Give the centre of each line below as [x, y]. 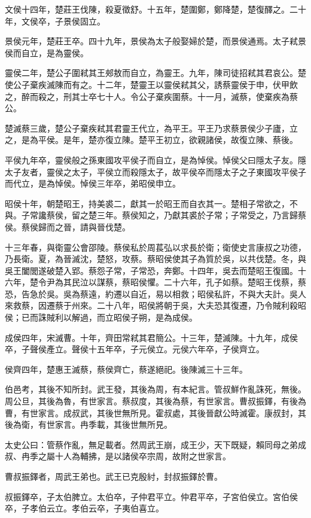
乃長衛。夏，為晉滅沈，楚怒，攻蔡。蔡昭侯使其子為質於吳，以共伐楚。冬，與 [155, 259]
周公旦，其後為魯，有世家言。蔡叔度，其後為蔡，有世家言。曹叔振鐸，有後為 [155, 401]
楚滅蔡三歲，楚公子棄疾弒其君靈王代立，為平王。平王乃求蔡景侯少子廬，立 [151, 128]
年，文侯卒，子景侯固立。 [55, 21]
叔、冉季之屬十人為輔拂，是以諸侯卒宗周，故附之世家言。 [118, 456]
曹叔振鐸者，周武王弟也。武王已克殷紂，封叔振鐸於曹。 [114, 476]
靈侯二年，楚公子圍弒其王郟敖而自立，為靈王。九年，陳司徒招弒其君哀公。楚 [155, 73]
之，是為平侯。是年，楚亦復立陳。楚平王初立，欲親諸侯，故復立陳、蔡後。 [151, 140]
